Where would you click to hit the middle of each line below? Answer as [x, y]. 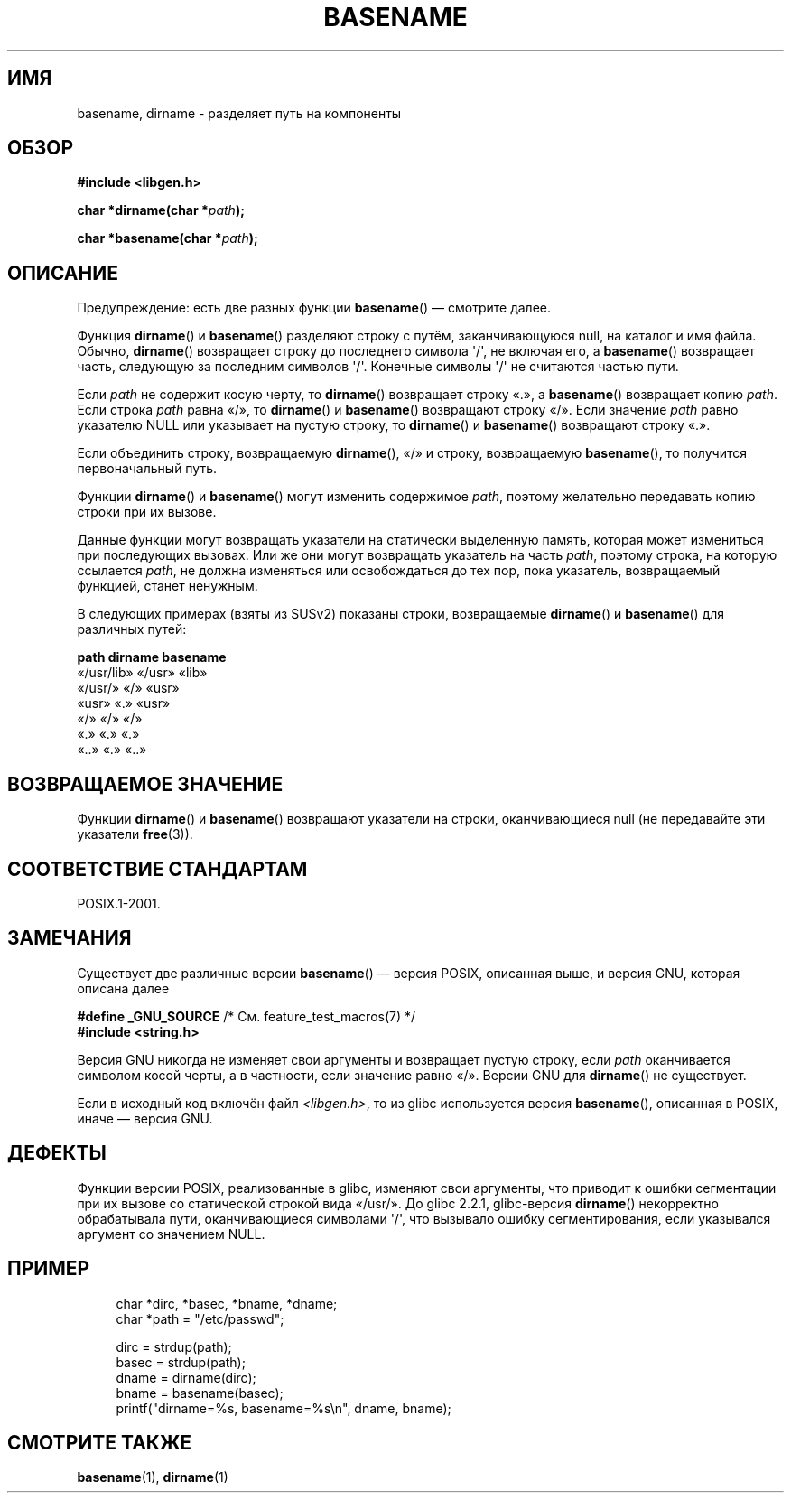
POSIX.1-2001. [119, 903]
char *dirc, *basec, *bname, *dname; [227, 1303]
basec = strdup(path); [181, 1362]
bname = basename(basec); [200, 1393]
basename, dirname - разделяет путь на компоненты [239, 113]
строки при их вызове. [147, 512]
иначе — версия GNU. [145, 1118]
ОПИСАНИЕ [63, 273]
